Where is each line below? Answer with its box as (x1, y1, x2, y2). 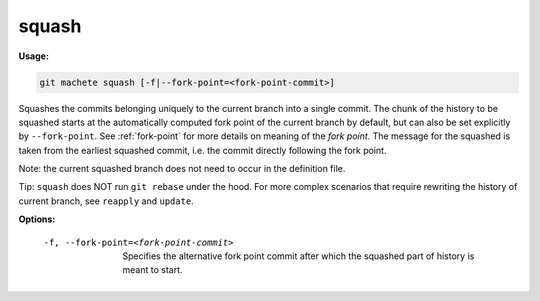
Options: (18, 213, 56, 225)
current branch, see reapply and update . (18, 195, 194, 207)
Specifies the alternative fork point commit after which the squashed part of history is (122, 250, 475, 262)
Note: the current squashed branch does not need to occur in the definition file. (18, 163, 346, 175)
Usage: (18, 50, 50, 62)
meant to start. (122, 264, 183, 276)
